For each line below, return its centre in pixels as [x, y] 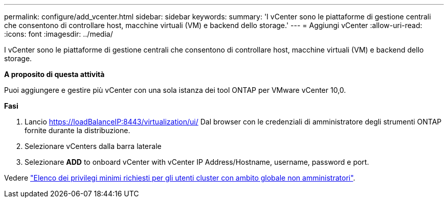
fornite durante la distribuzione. [77, 130]
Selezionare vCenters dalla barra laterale [93, 146]
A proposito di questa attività [54, 74]
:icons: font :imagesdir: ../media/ [59, 34]
